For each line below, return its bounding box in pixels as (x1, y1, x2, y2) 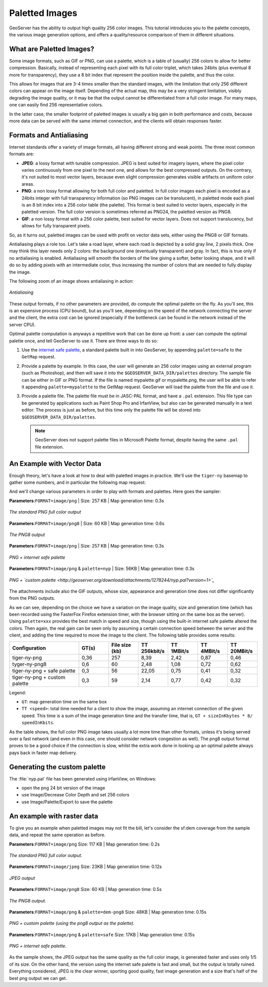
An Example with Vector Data (9, 459, 102, 468)
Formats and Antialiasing (9, 131, 89, 139)
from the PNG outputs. (9, 595, 56, 601)
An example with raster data (9, 812, 99, 820)
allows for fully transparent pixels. (21, 223, 91, 229)
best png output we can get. (9, 975, 67, 981)
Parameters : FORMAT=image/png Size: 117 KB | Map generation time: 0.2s (9, 841, 160, 847)
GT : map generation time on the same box (21, 699, 107, 705)
